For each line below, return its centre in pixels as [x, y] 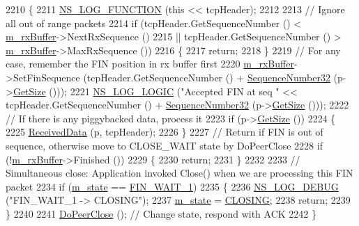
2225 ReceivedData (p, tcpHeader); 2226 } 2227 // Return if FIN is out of [165, 132]
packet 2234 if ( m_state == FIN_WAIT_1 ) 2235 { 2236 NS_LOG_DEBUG [172, 186]
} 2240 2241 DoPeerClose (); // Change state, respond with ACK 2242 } [161, 213]
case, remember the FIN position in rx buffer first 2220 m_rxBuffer [150, 64]
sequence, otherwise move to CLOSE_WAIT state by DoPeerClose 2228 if [164, 145]
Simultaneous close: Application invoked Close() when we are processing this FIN [179, 173]
